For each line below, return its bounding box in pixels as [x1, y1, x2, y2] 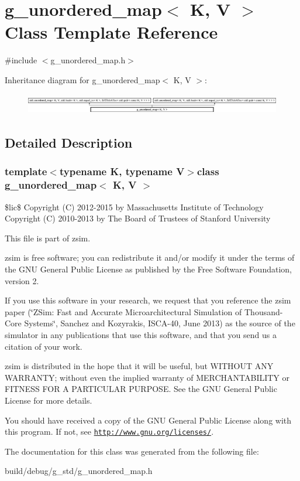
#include [5, 54, 37, 66]
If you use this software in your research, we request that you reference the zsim [5, 294, 291, 306]
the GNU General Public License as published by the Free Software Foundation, [5, 262, 292, 275]
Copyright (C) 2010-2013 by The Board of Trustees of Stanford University [5, 212, 271, 224]
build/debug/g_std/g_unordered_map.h [5, 465, 153, 477]
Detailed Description [5, 134, 133, 152]
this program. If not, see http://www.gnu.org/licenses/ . [5, 425, 214, 438]
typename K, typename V [59, 164, 185, 179]
